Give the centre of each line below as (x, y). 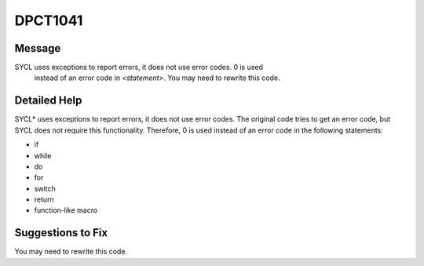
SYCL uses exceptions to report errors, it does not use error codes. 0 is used (139, 67)
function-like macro (66, 210)
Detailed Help (48, 101)
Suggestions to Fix (61, 233)
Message (38, 48)
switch (45, 188)
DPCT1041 (49, 20)
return (44, 199)
